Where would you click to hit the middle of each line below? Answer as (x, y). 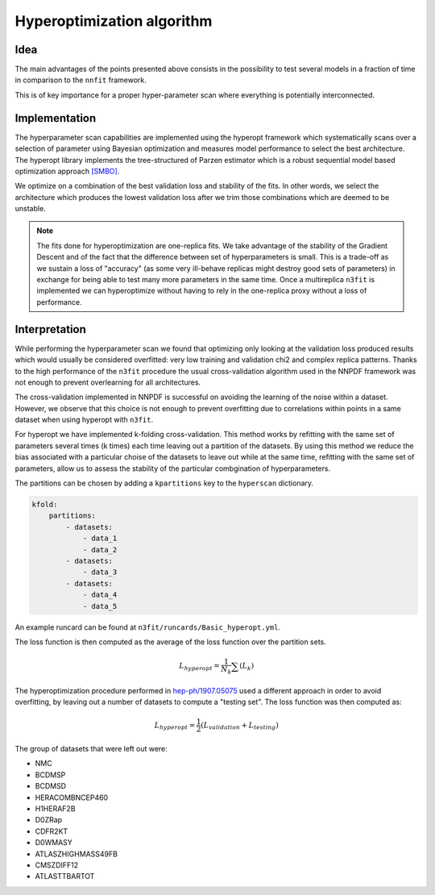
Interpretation (50, 329)
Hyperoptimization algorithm (114, 21)
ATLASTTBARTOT (65, 876)
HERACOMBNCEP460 (72, 797)
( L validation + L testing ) (240, 726)
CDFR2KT (52, 831)
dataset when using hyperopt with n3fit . (84, 420)
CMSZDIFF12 (57, 865)
